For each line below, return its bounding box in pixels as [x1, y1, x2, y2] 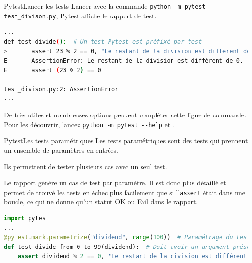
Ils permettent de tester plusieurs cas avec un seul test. [4, 161, 167, 171]
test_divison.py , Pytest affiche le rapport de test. [4, 10, 157, 20]
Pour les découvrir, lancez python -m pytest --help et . [4, 119, 174, 129]
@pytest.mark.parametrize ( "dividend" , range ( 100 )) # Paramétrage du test [4, 234, 251, 241]
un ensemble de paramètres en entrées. [4, 145, 118, 155]
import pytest [4, 214, 49, 222]
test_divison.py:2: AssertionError [4, 85, 119, 93]
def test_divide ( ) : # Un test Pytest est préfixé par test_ [4, 38, 205, 45]
